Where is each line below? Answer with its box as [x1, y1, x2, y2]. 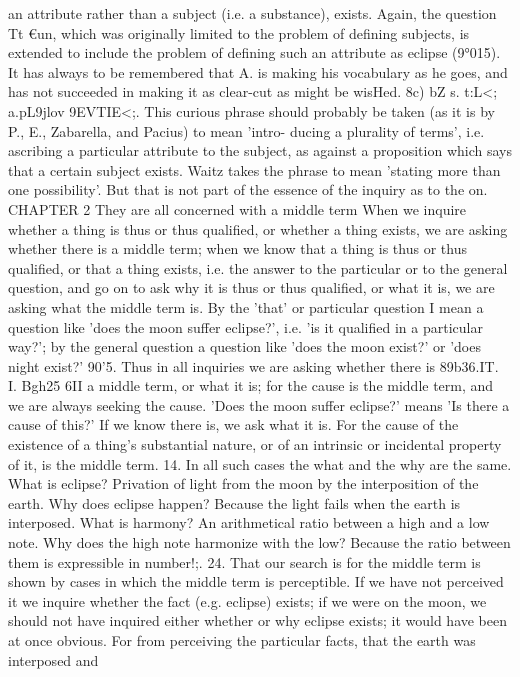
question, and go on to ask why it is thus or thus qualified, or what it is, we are [8, 277, 495, 298]
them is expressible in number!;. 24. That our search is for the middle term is [8, 551, 481, 572]
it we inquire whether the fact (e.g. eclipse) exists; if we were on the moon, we [8, 590, 487, 611]
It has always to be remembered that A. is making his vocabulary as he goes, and [8, 61, 508, 82]
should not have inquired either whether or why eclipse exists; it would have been [8, 610, 508, 631]
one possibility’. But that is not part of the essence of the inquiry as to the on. [8, 179, 488, 200]
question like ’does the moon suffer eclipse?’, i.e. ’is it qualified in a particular [8, 316, 483, 337]
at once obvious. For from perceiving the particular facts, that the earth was [8, 630, 476, 650]
